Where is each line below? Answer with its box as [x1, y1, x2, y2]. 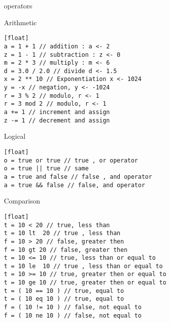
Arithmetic [4, 17, 37, 27]
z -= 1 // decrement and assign [4, 117, 110, 124]
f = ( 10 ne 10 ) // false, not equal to [4, 312, 142, 319]
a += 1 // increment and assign [4, 109, 110, 116]
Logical [4, 131, 26, 141]
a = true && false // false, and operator [4, 181, 145, 189]
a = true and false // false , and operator [4, 173, 152, 180]
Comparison [4, 196, 40, 206]
